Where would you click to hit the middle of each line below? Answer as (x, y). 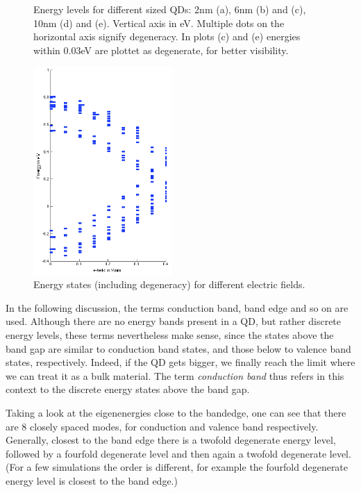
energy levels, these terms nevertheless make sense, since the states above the (170, 334)
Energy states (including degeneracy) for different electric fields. (169, 284)
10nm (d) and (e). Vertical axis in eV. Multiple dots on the (159, 23)
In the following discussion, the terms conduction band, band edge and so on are (177, 307)
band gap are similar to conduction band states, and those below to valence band (178, 348)
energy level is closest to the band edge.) (92, 480)
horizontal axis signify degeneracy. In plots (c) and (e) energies (167, 36)
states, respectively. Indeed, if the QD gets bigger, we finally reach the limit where (180, 362)
